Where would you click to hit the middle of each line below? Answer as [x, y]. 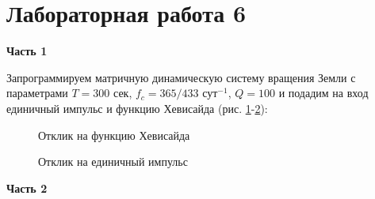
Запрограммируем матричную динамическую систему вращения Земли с [181, 77]
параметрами [37, 93]
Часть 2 [27, 188]
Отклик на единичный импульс [113, 161]
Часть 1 [27, 51]
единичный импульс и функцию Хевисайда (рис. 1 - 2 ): [137, 108]
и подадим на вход [323, 93]
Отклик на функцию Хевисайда [114, 135]
